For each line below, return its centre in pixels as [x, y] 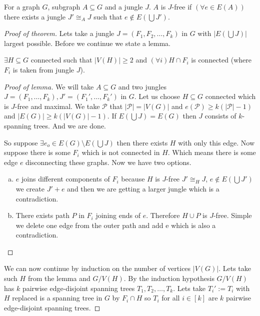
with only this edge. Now [216, 142]
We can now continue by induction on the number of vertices [97, 268]
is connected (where [221, 60]
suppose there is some [37, 152]
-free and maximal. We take [57, 106]
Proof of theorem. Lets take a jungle [59, 33]
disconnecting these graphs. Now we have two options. [108, 162]
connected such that [61, 60]
